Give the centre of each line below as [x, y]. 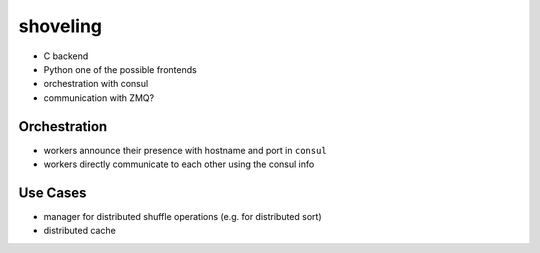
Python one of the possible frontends [120, 69]
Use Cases [52, 192]
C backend [66, 56]
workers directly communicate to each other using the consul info [179, 164]
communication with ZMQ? [99, 97]
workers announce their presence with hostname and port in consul [185, 150]
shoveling [60, 26]
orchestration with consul [96, 84]
